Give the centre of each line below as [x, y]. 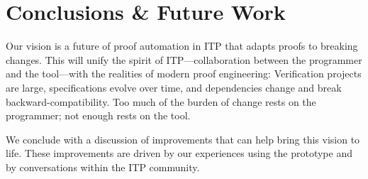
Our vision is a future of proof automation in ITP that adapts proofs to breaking [182, 46]
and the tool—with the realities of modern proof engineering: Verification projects [184, 74]
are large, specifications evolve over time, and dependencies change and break [174, 87]
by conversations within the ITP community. [103, 167]
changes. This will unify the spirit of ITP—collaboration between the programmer [184, 59]
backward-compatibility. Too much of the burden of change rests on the [161, 101]
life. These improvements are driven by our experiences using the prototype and [179, 153]
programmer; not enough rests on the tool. [98, 115]
